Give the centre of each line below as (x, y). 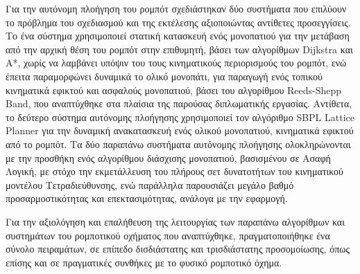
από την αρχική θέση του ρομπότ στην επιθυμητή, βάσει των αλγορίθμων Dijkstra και (179, 49)
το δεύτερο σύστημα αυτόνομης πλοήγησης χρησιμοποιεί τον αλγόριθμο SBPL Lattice (180, 117)
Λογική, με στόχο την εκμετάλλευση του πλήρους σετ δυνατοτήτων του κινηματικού (174, 171)
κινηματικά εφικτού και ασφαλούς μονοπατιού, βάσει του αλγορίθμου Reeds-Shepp (174, 90)
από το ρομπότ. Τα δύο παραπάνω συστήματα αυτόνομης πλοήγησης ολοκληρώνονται (178, 144)
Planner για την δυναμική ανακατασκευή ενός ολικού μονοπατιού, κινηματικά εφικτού (180, 130)
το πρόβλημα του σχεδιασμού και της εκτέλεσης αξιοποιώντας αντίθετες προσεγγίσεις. (178, 22)
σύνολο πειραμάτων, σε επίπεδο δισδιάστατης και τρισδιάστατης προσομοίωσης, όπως (178, 249)
